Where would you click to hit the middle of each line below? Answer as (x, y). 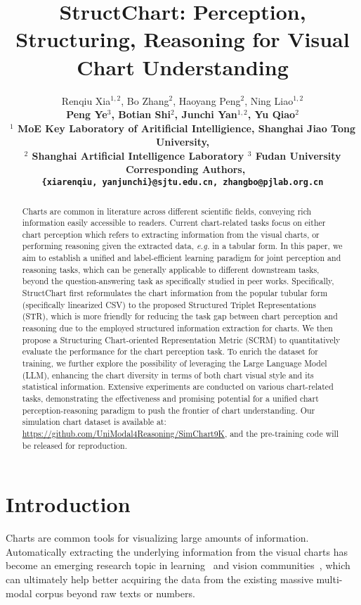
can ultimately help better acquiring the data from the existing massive (159, 579)
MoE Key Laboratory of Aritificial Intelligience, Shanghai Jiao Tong (187, 128)
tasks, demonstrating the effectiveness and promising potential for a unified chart (170, 399)
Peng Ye (87, 114)
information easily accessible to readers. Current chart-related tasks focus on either (174, 223)
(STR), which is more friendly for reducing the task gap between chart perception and (180, 316)
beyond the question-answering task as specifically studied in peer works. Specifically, (178, 281)
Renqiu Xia (86, 100)
